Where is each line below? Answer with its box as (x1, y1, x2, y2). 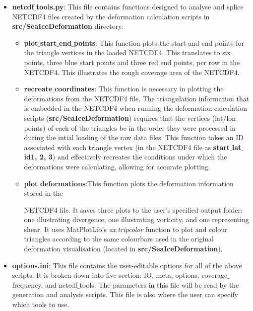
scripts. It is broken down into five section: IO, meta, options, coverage (12, 270, 228, 280)
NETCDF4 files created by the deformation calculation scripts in (12, 11, 210, 21)
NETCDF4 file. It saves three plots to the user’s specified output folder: (24, 204, 243, 215)
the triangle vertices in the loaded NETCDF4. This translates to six (24, 47, 231, 58)
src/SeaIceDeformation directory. (12, 21, 124, 31)
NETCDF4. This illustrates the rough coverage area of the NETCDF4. (24, 67, 240, 77)
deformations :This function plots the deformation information (40, 178, 234, 188)
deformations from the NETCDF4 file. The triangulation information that (24, 93, 250, 103)
